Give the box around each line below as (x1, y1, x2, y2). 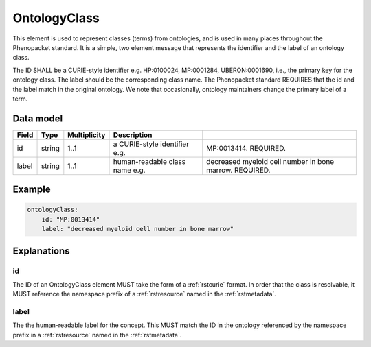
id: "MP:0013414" (41, 215, 100, 223)
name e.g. (113, 165, 146, 175)
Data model (12, 112, 63, 124)
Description (113, 130, 153, 140)
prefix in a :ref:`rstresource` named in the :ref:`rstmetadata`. (12, 331, 182, 339)
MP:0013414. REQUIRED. (206, 143, 286, 153)
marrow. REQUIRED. (206, 165, 271, 175)
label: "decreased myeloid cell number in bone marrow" (41, 225, 234, 233)
